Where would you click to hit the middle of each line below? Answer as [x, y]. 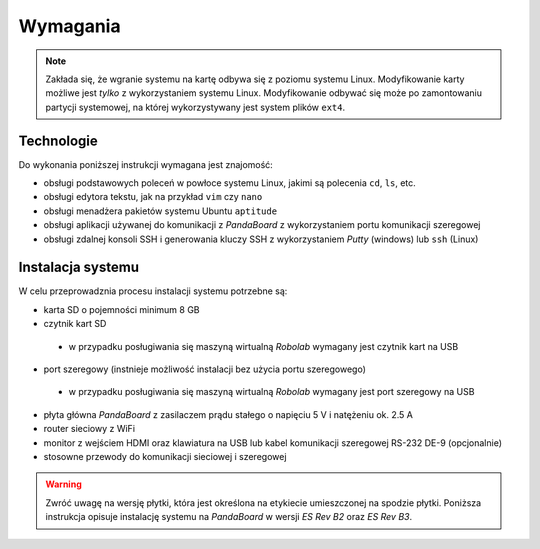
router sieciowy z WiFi [89, 429]
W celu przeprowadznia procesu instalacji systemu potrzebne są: [153, 291]
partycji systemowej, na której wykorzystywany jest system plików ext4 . [195, 107]
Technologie [58, 140]
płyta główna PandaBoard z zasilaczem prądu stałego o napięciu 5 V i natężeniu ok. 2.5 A [228, 414]
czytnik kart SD [75, 324]
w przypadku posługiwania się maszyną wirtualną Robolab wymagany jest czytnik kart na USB [263, 346]
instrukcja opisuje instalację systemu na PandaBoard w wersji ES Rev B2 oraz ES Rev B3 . [229, 517]
